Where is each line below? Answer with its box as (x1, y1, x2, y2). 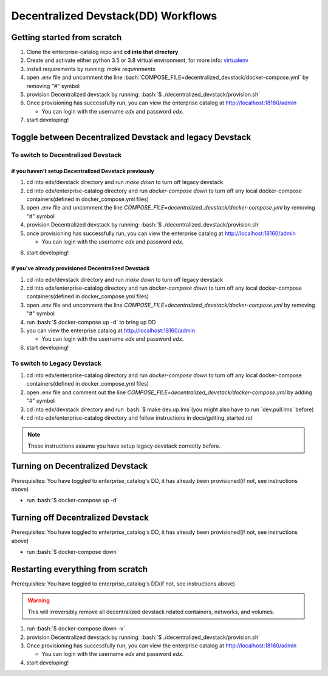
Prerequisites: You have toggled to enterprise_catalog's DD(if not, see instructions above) (11, 580, 236, 587)
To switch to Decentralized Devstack (11, 151, 122, 159)
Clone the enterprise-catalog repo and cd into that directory (26, 49, 179, 56)
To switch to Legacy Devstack (11, 359, 102, 367)
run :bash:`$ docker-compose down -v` (26, 625, 126, 632)
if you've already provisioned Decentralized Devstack (11, 265, 150, 272)
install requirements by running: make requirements (26, 65, 155, 72)
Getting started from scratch (11, 32, 122, 43)
